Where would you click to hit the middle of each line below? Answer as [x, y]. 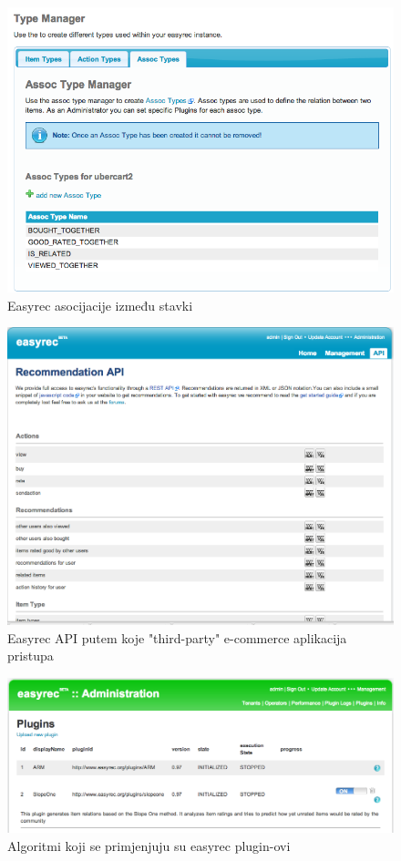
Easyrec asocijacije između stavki [100, 305]
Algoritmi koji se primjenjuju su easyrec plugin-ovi [149, 846]
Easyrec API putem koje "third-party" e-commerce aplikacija [177, 637]
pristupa [31, 656]
